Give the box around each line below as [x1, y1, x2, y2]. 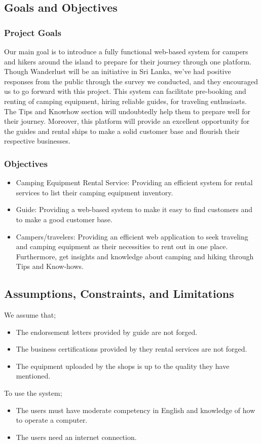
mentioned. [16, 370, 51, 381]
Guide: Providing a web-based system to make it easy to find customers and [16, 204, 253, 215]
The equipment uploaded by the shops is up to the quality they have [16, 360, 230, 371]
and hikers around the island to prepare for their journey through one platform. [4, 56, 252, 66]
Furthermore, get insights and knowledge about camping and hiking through [16, 251, 254, 261]
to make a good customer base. [16, 214, 113, 224]
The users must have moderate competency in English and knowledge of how [16, 404, 255, 415]
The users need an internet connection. [16, 431, 137, 442]
